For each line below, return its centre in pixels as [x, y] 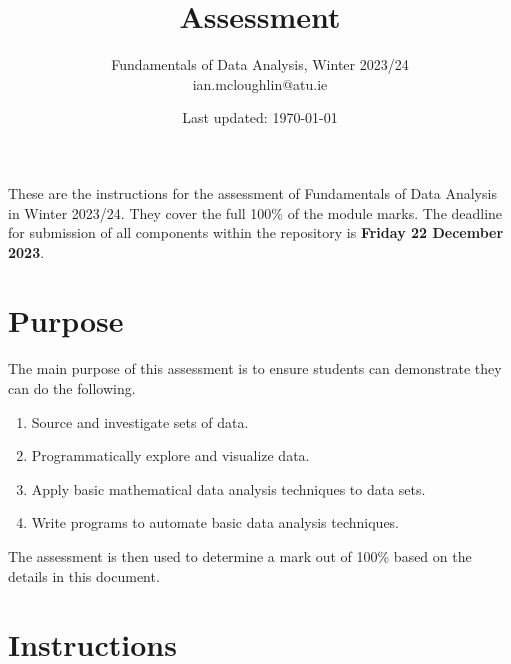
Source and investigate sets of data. [140, 421]
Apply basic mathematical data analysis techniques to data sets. [228, 488]
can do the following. [72, 388]
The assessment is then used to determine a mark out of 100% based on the [240, 555]
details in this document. [84, 575]
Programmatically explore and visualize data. [170, 455]
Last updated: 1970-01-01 [260, 117]
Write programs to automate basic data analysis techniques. [215, 522]
